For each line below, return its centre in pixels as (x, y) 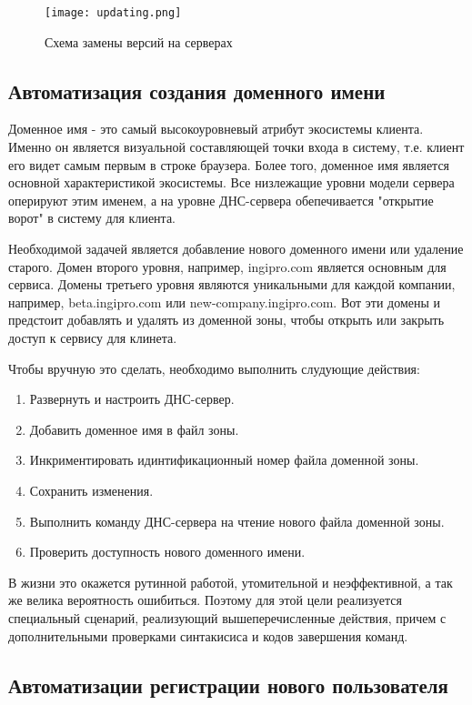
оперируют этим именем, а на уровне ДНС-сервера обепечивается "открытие (221, 200)
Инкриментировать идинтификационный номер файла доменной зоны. (224, 460)
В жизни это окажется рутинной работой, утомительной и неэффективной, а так (231, 582)
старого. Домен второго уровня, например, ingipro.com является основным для (227, 266)
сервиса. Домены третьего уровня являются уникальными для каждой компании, (232, 284)
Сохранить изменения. (91, 490)
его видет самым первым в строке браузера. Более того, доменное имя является (229, 164)
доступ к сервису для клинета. (93, 337)
